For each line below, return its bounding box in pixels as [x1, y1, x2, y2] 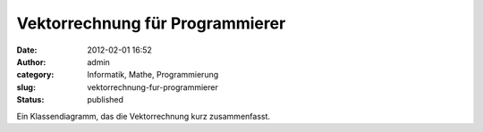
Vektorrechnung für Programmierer [16, 13, 286, 33]
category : [16, 70, 55, 80]
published [87, 95, 124, 105]
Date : [16, 45, 38, 55]
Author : [16, 56, 47, 67]
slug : [16, 81, 36, 93]
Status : [16, 95, 45, 105]
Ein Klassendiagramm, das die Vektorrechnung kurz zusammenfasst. [16, 111, 271, 121]
